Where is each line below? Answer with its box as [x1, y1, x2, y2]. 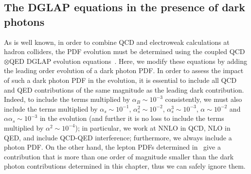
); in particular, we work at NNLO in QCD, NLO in [75, 122, 231, 133]
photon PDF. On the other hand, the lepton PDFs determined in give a [4, 142, 221, 152]
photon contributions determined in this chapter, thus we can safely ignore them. [4, 161, 246, 171]
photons [4, 14, 45, 29]
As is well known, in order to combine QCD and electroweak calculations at [4, 37, 230, 47]
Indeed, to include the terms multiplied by [4, 94, 130, 104]
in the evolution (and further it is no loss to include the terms [39, 113, 224, 123]
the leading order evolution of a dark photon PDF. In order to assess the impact [4, 65, 244, 76]
